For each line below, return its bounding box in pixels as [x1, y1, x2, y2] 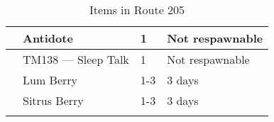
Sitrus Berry [23, 92, 84, 109]
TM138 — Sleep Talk [23, 51, 129, 67]
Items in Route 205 [89, 1, 185, 18]
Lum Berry [23, 72, 77, 88]
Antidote [23, 30, 73, 46]
